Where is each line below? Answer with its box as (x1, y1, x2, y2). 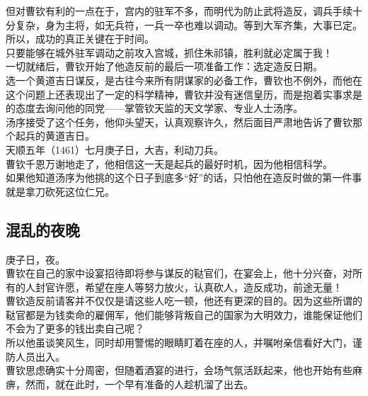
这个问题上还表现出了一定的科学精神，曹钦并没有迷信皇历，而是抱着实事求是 (6, 86, 362, 101)
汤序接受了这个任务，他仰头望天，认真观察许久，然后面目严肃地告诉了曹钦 (6, 114, 352, 129)
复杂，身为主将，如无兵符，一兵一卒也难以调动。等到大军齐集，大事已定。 (15, 17, 362, 32)
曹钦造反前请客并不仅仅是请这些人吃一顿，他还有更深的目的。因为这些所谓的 (6, 293, 362, 308)
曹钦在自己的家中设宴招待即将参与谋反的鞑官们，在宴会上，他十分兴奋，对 (6, 266, 352, 281)
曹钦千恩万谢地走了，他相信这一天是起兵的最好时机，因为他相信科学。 (6, 156, 333, 171)
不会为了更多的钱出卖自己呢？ (6, 321, 144, 336)
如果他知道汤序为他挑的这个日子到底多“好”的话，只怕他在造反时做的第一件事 (6, 170, 362, 185)
